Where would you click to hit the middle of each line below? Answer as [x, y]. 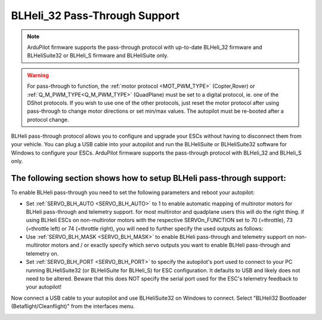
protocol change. [48, 119]
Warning [38, 75]
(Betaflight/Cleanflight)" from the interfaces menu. [73, 306]
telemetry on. [42, 253]
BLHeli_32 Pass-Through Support [95, 16]
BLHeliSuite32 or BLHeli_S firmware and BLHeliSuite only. [98, 56]
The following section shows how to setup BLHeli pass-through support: [148, 178]
